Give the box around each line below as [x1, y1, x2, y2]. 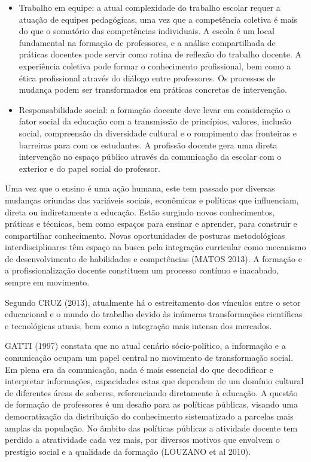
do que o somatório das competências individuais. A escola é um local [19, 25, 275, 37]
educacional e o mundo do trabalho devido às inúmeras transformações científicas [5, 308, 303, 320]
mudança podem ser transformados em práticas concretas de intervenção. [19, 83, 287, 96]
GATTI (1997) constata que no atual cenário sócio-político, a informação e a [5, 339, 286, 352]
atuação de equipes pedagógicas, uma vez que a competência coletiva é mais [19, 13, 298, 25]
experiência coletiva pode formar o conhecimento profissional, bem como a [19, 59, 291, 72]
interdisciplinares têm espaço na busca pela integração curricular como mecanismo [5, 241, 306, 253]
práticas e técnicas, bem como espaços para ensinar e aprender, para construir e [5, 217, 297, 230]
